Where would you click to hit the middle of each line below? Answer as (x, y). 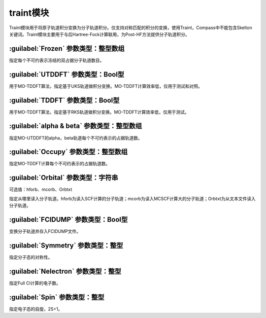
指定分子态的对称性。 (31, 257)
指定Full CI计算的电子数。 (35, 283)
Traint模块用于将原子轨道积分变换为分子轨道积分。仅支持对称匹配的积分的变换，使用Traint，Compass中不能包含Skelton (131, 28)
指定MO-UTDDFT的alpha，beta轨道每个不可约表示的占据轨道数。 (76, 138)
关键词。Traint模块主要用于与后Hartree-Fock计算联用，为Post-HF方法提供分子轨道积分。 (99, 34)
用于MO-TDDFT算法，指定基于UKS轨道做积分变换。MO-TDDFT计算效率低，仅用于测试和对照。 (106, 86)
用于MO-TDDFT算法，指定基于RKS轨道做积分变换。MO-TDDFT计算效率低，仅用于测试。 (99, 112)
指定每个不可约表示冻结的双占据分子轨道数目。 (57, 60)
